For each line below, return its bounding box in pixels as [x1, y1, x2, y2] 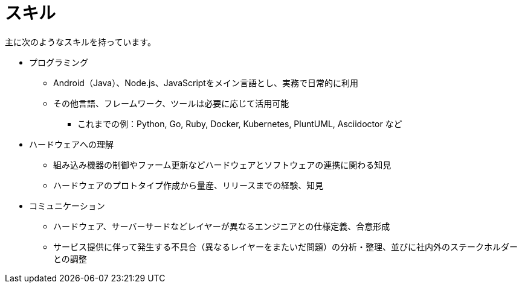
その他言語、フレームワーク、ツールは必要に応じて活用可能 [53, 98, 289, 108]
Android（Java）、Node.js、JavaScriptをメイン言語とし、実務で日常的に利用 [53, 77, 358, 88]
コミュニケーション [29, 200, 105, 211]
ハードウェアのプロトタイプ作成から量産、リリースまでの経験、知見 [53, 180, 324, 190]
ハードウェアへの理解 [29, 139, 114, 149]
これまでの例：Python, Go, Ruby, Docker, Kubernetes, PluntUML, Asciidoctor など [77, 118, 402, 129]
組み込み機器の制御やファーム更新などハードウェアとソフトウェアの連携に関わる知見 [53, 159, 391, 170]
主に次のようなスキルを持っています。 [5, 36, 156, 47]
